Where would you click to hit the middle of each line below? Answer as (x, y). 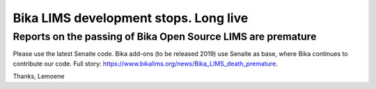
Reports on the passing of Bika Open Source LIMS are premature (165, 37)
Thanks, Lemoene (39, 77)
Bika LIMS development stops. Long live (131, 18)
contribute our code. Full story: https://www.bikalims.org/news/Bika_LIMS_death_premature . (145, 63)
